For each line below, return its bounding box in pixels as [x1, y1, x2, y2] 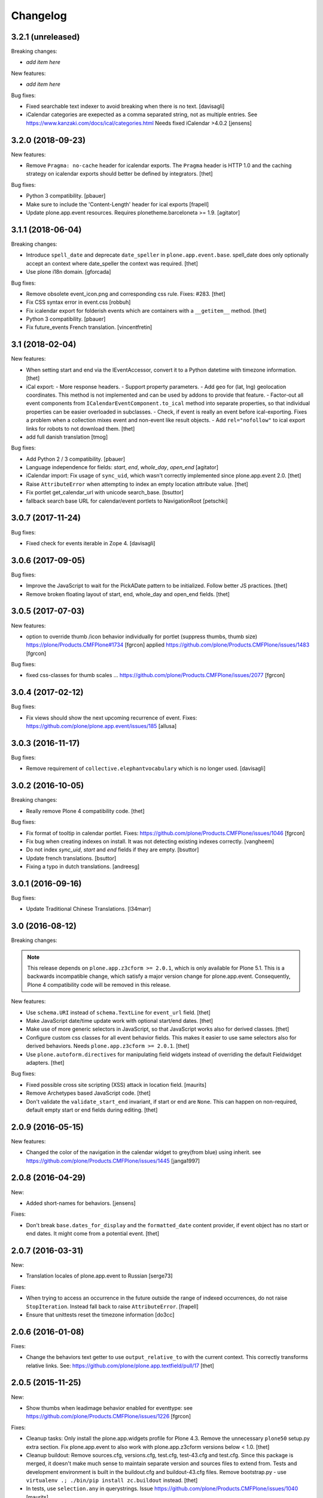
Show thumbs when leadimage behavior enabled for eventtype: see [26, 1404, 193, 1411]
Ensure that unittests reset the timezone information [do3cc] [26, 1311, 175, 1318]
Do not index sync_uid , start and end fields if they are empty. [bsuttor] [26, 846, 199, 853]
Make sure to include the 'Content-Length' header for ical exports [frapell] [26, 201, 209, 208]
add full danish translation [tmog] [26, 433, 108, 440]
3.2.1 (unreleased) [11, 32, 80, 42]
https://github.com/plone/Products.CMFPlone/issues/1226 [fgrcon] [26, 1413, 191, 1420]
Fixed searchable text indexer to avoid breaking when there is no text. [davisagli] [26, 102, 225, 110]
